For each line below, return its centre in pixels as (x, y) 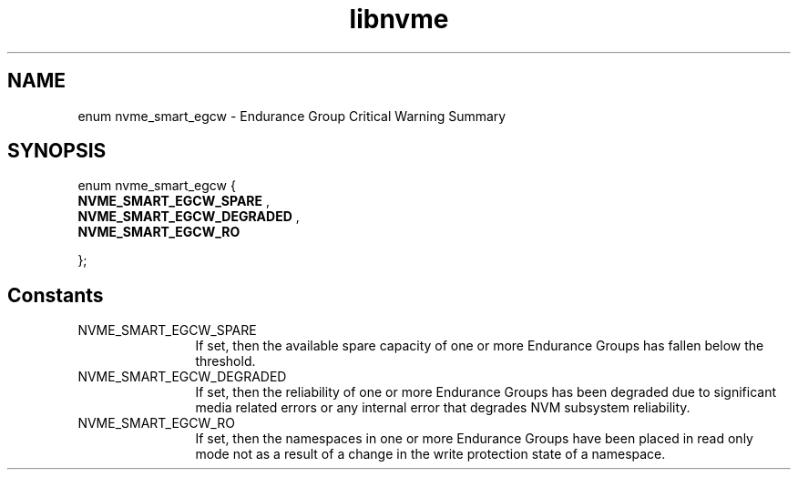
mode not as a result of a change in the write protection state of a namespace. (430, 454)
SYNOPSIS (57, 151)
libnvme (399, 19)
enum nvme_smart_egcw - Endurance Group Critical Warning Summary (292, 116)
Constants (56, 295)
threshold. (225, 361)
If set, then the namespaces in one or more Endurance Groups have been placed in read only (474, 439)
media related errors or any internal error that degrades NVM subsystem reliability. (443, 408)
